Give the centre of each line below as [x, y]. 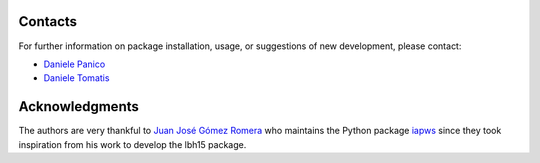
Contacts [48, 21]
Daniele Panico [74, 64]
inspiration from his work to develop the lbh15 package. [132, 144]
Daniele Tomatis [76, 78]
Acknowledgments [79, 106]
